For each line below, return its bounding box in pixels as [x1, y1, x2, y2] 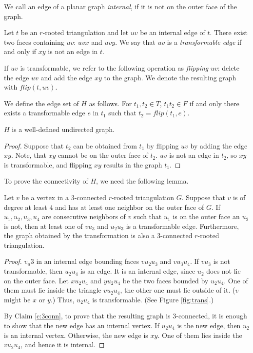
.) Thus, [50, 294, 75, 304]
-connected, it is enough [176, 311, 247, 321]
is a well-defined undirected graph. [12, 124, 115, 134]
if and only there [189, 98, 239, 108]
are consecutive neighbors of [42, 211, 126, 222]
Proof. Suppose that [4, 140, 64, 150]
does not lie [206, 266, 241, 276]
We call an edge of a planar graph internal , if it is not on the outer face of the [4, 1, 237, 11]
